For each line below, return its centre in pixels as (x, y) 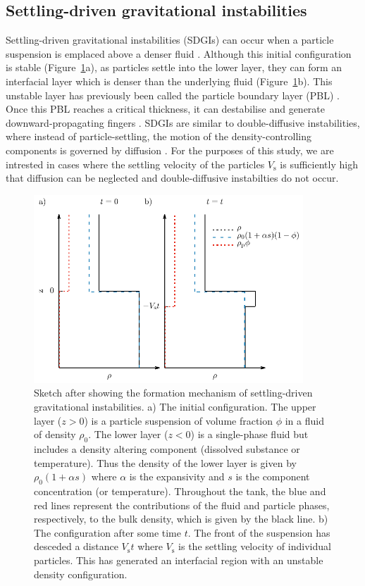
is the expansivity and (177, 476)
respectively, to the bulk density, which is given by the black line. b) (181, 519)
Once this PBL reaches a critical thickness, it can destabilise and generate (165, 109)
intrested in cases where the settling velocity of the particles (135, 164)
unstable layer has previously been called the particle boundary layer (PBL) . (173, 95)
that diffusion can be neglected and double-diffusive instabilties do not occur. (172, 178)
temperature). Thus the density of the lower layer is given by (165, 462)
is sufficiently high (319, 164)
